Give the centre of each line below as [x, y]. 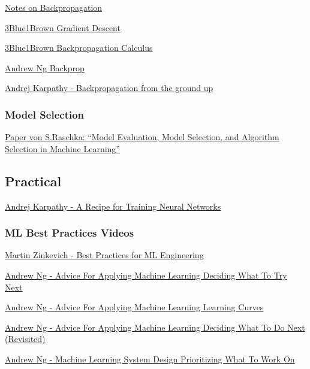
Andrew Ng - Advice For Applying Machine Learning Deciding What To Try [146, 275]
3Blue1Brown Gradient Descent [63, 27]
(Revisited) [25, 339]
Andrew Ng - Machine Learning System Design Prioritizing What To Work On [150, 359]
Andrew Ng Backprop [45, 67]
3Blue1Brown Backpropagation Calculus [79, 48]
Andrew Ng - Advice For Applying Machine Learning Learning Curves [134, 307]
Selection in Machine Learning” [62, 148]
